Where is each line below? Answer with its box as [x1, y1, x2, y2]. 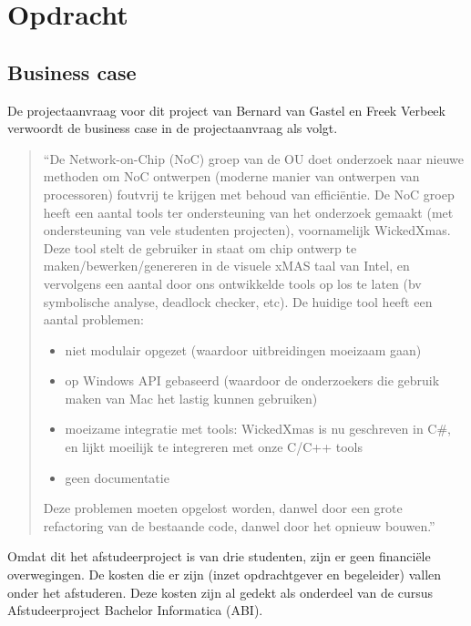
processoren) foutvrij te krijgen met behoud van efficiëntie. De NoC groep [43, 184, 455, 203]
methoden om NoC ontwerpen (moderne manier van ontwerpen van [43, 167, 420, 186]
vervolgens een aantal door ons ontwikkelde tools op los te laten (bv [43, 273, 422, 292]
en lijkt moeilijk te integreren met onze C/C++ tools [65, 437, 363, 457]
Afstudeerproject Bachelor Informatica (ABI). [7, 600, 263, 620]
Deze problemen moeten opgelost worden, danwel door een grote [43, 498, 403, 518]
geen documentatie [65, 467, 169, 487]
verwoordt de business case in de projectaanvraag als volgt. [7, 118, 338, 138]
